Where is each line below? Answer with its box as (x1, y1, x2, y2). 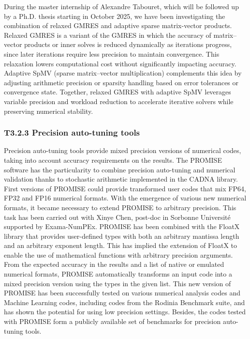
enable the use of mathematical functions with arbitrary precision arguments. (4, 249, 233, 260)
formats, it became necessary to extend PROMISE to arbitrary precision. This (4, 202, 236, 212)
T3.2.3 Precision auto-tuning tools (4, 126, 140, 139)
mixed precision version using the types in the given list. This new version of (4, 278, 231, 288)
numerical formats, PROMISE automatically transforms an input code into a (4, 269, 232, 279)
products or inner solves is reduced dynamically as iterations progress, (24, 39, 232, 49)
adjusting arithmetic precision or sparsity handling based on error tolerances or (4, 77, 239, 87)
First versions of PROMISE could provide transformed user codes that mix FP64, (4, 183, 246, 193)
